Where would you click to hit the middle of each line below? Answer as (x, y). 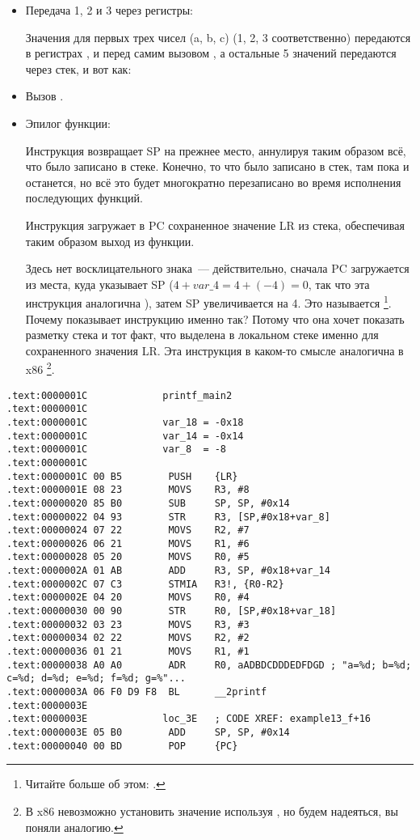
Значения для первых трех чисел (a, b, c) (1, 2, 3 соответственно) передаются (218, 37)
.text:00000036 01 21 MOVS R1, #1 (128, 652)
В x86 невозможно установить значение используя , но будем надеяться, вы (212, 810)
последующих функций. (84, 198)
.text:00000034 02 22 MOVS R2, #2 (128, 638)
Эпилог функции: (68, 123)
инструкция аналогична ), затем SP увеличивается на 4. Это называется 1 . (208, 301)
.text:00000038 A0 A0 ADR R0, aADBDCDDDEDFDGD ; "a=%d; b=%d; (209, 665)
